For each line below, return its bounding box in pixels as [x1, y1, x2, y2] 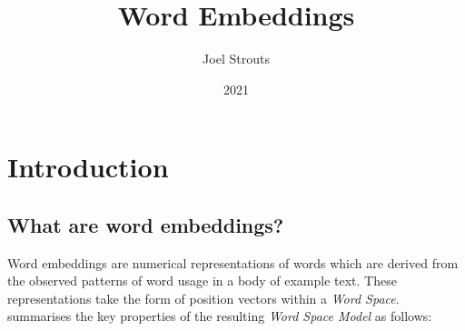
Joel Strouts [203, 49, 270, 68]
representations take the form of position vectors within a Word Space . [7, 288, 400, 307]
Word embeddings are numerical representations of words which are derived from [7, 253, 459, 272]
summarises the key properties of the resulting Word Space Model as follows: [7, 306, 432, 326]
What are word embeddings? [7, 210, 284, 238]
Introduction [7, 148, 169, 186]
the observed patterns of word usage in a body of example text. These [7, 271, 397, 290]
